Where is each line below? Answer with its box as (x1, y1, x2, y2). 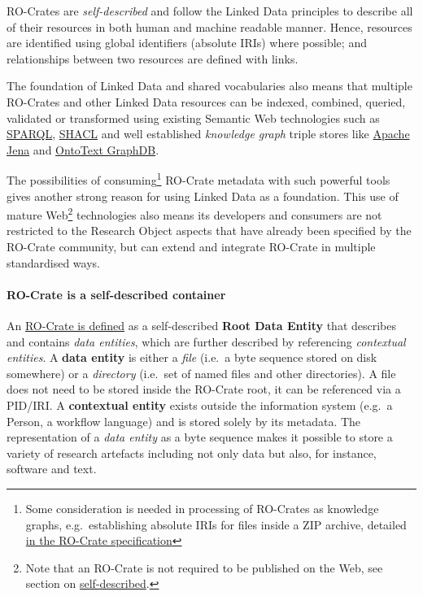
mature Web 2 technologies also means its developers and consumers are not (7, 204, 382, 223)
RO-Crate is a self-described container (7, 285, 226, 302)
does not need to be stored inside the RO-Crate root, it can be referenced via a (7, 381, 401, 398)
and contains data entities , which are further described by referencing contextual (7, 333, 406, 350)
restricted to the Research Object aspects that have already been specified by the (7, 222, 412, 239)
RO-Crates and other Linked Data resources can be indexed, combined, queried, (7, 93, 406, 110)
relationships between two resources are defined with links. (7, 50, 299, 67)
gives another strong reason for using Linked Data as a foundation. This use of (7, 187, 399, 204)
